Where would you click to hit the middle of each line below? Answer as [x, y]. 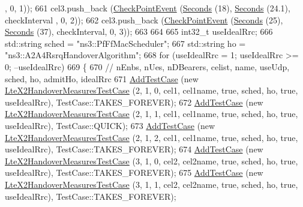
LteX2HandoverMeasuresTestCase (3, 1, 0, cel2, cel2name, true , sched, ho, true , [151, 160]
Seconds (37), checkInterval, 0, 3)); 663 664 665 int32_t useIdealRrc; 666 [139, 31]
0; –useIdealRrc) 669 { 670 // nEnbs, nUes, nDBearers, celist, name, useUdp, [147, 66]
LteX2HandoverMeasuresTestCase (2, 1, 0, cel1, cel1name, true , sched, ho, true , [151, 90]
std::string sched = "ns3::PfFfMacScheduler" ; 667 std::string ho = [125, 43]
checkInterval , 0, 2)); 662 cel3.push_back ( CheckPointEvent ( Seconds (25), [144, 19]
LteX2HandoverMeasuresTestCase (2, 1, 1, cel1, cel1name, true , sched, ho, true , [151, 114]
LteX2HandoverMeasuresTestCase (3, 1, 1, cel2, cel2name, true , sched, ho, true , [151, 184]
